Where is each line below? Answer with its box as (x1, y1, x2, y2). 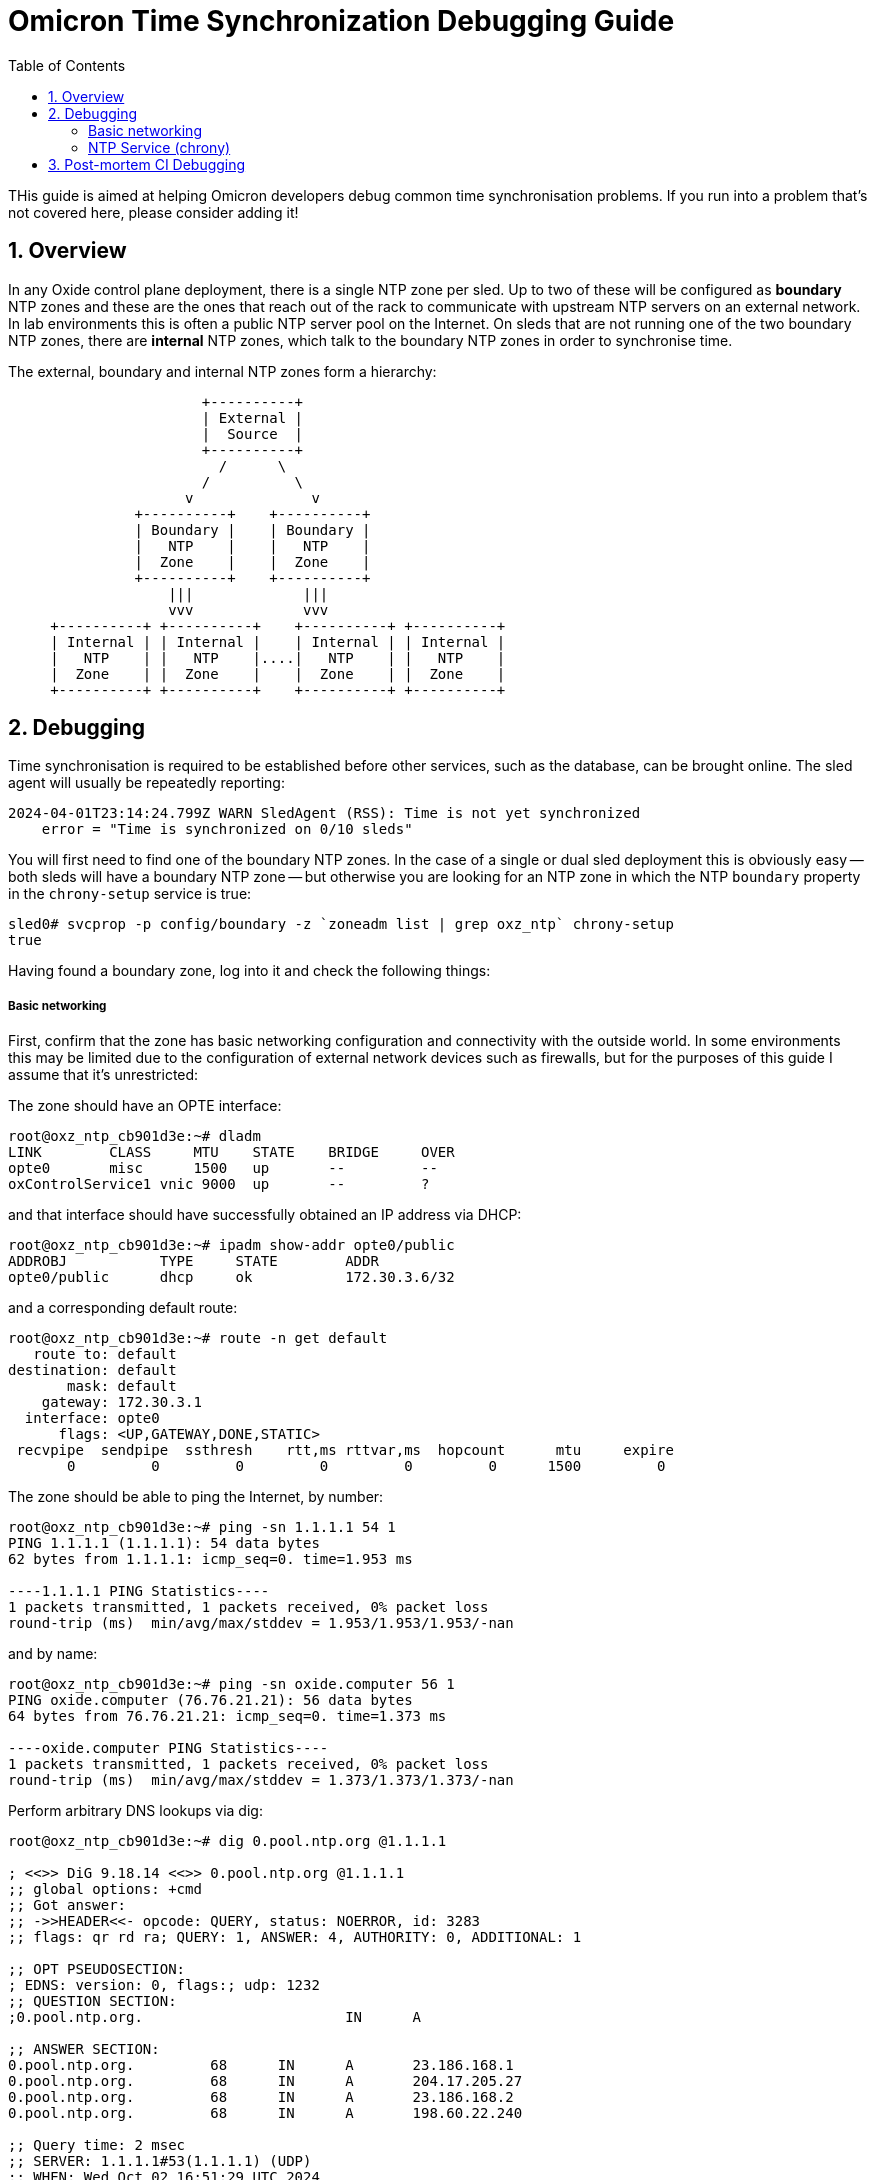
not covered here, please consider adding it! (8, 203, 299, 221)
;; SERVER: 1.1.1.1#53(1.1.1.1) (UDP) (8, 2153, 312, 2170)
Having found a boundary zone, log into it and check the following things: (8, 962, 491, 980)
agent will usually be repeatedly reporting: (8, 774, 285, 792)
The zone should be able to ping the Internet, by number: (8, 1488, 384, 1506)
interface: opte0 (24, 1410, 160, 1427)
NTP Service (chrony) (88, 138, 231, 156)
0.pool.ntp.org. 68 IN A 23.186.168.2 (8, 2089, 514, 2106)
